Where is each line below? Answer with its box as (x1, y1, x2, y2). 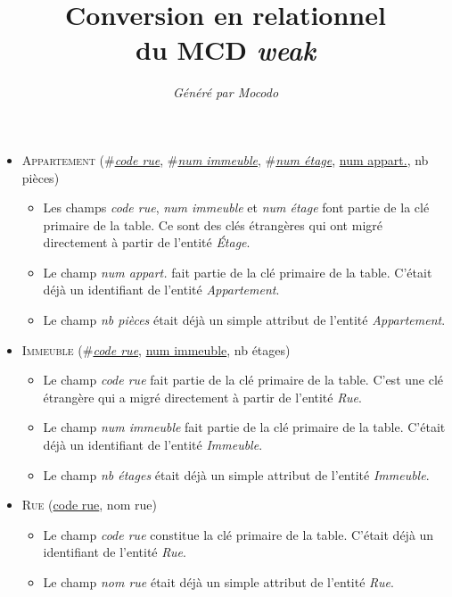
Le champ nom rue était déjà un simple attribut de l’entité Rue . (43, 573, 394, 591)
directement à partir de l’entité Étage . (43, 233, 251, 252)
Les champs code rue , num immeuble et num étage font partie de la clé (43, 198, 430, 217)
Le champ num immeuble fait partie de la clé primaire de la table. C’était (43, 418, 446, 436)
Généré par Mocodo (172, 83, 279, 102)
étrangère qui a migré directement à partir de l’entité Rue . (43, 387, 362, 406)
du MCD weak (136, 31, 316, 69)
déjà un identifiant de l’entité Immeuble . (43, 435, 263, 454)
